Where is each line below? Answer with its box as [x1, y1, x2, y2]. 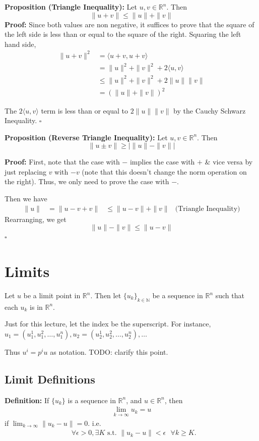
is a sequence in [68, 395, 116, 405]
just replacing [5, 166, 46, 177]
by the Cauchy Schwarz [173, 105, 246, 116]
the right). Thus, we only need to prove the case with [5, 176, 169, 187]
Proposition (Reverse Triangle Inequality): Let [5, 132, 168, 142]
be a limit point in [23, 290, 81, 300]
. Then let [90, 290, 121, 300]
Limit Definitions [5, 371, 95, 387]
